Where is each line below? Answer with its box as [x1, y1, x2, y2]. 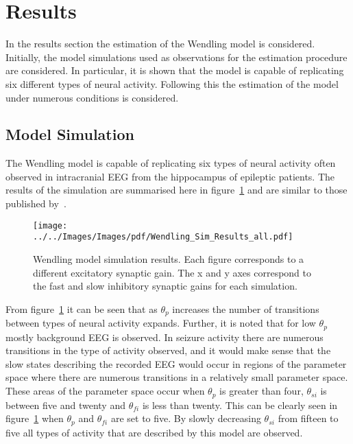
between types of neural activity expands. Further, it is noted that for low [5, 316, 316, 330]
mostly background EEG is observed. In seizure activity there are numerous [5, 329, 324, 344]
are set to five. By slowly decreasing [110, 411, 261, 425]
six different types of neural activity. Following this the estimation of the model [5, 76, 339, 91]
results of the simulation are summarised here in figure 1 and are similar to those [5, 183, 348, 197]
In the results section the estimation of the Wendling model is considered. [5, 36, 315, 51]
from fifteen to [278, 411, 339, 425]
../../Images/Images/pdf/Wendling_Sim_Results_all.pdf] [33, 232, 293, 242]
